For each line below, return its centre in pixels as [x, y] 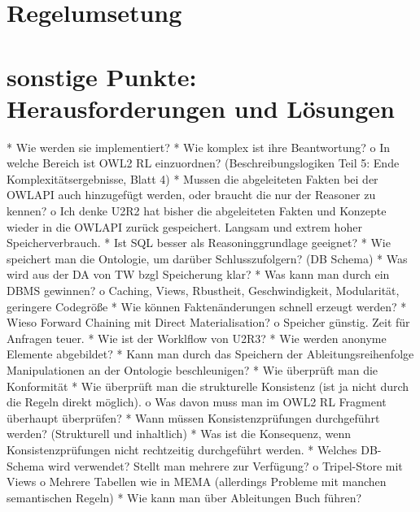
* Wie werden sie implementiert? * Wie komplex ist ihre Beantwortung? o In [199, 147]
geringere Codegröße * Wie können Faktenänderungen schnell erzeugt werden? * [207, 306]
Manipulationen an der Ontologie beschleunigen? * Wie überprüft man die [192, 370]
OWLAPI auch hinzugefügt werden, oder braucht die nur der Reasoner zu [191, 195]
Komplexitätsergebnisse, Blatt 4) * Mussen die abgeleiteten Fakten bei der [192, 178]
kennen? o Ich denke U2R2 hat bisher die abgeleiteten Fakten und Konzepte [197, 211]
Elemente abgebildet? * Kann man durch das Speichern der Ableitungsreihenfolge [210, 354]
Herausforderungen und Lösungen [201, 108]
